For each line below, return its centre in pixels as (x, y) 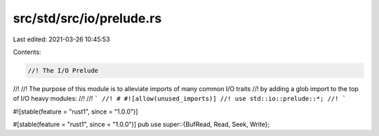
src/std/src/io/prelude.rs (87, 18)
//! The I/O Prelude (63, 70)
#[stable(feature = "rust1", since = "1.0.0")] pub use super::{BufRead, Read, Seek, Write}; (141, 124)
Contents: (27, 52)
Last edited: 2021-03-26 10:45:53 (61, 39)
